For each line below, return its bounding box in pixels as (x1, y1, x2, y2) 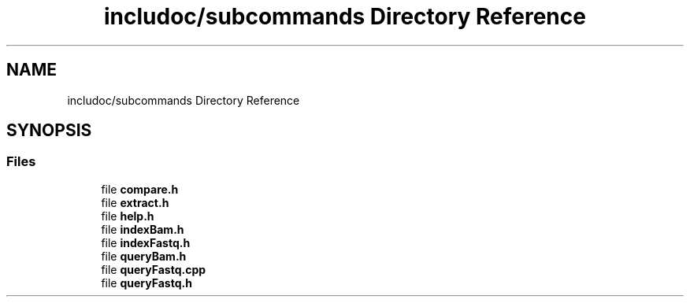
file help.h (101, 209, 154, 223)
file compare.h (101, 182, 179, 196)
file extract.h (101, 195, 169, 209)
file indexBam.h (101, 222, 184, 236)
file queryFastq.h (101, 275, 192, 290)
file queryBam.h (101, 249, 187, 263)
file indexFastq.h (101, 235, 191, 249)
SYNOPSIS (6, 120, 92, 141)
